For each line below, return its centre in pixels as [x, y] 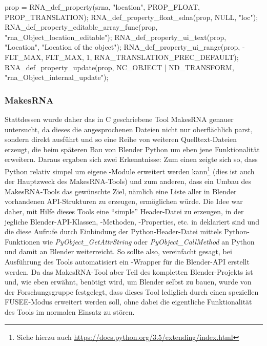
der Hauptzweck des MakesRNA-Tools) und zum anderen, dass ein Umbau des [128, 181]
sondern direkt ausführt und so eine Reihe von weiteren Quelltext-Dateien [121, 139]
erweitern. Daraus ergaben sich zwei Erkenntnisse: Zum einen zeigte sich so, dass [131, 159]
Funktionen [23, 241]
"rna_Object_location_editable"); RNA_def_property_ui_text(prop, [116, 37]
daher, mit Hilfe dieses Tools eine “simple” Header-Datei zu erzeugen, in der [124, 211]
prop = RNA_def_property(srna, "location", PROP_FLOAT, [102, 7]
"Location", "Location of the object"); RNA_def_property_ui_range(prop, [122, 47]
